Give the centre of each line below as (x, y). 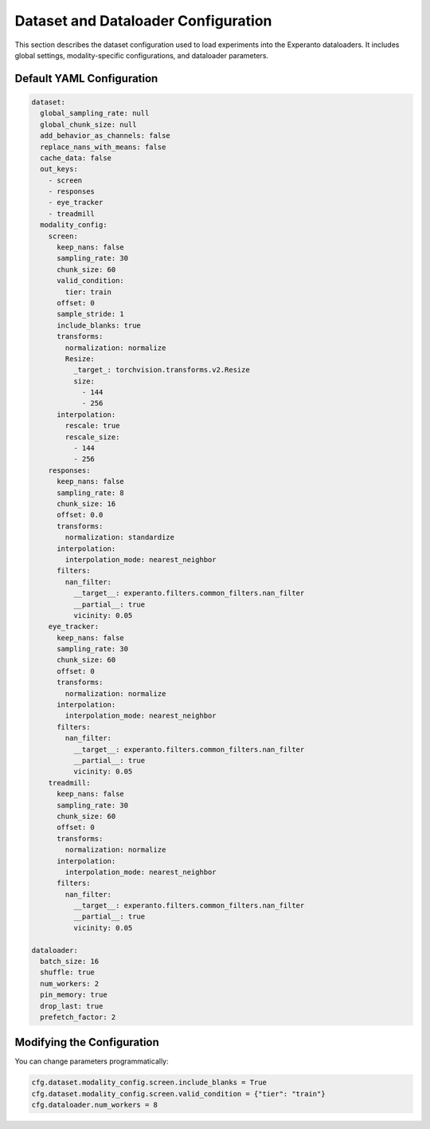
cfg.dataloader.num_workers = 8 (95, 1105)
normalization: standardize (120, 537)
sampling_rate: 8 (91, 493)
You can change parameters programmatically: (92, 1061)
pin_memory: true (74, 995)
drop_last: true (72, 1006)
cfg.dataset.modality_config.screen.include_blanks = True (149, 1083)
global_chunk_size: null (88, 124)
